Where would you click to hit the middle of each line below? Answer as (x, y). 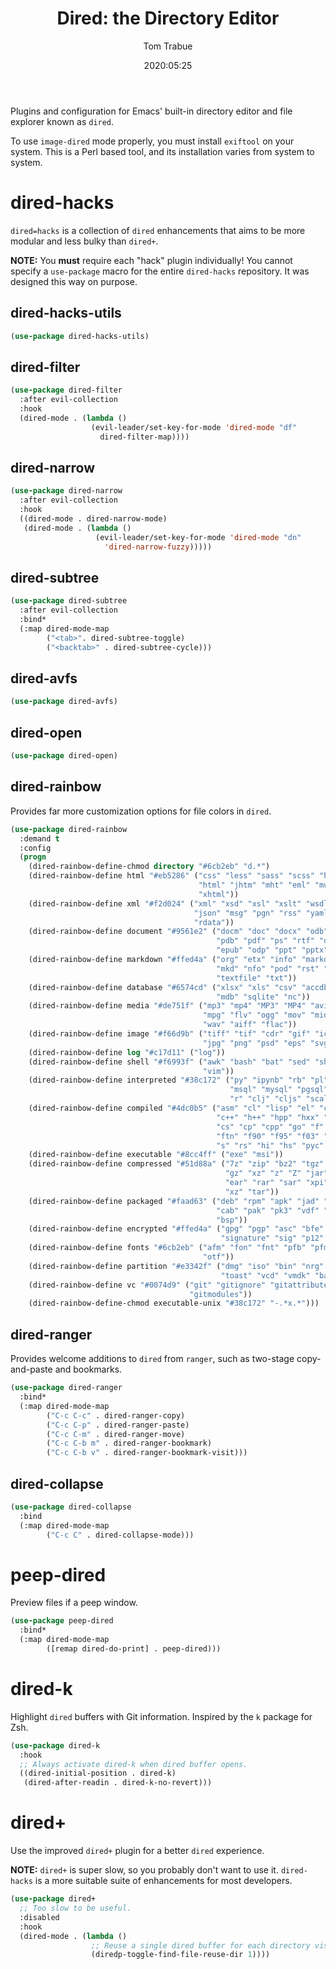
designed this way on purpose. (74, 281)
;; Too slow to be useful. (75, 1908)
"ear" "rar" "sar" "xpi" (276, 1183)
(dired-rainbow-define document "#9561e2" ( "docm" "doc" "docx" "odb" (178, 932)
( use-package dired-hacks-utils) (80, 336)
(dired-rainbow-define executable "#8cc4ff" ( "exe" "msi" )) (156, 1155)
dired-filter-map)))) (144, 437)
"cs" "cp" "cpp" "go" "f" (270, 1127)
